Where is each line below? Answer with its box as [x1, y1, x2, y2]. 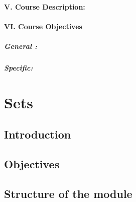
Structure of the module [4, 185, 132, 201]
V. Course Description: [4, 1, 85, 12]
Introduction [4, 126, 71, 142]
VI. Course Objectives [4, 21, 82, 31]
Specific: [4, 62, 33, 73]
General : [4, 40, 37, 51]
